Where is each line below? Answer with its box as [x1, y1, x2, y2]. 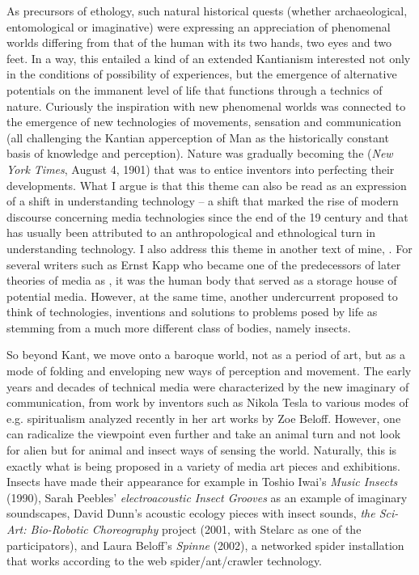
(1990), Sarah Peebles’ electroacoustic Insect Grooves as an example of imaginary [6, 488, 408, 505]
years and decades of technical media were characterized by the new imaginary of [6, 378, 409, 395]
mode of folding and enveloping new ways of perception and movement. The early [6, 362, 412, 379]
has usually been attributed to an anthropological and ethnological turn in [6, 224, 376, 241]
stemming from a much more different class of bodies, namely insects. [6, 319, 351, 336]
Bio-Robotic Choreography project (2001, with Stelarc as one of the [30, 521, 362, 537]
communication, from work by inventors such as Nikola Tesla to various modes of [6, 394, 408, 411]
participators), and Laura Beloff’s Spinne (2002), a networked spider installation [6, 536, 404, 553]
